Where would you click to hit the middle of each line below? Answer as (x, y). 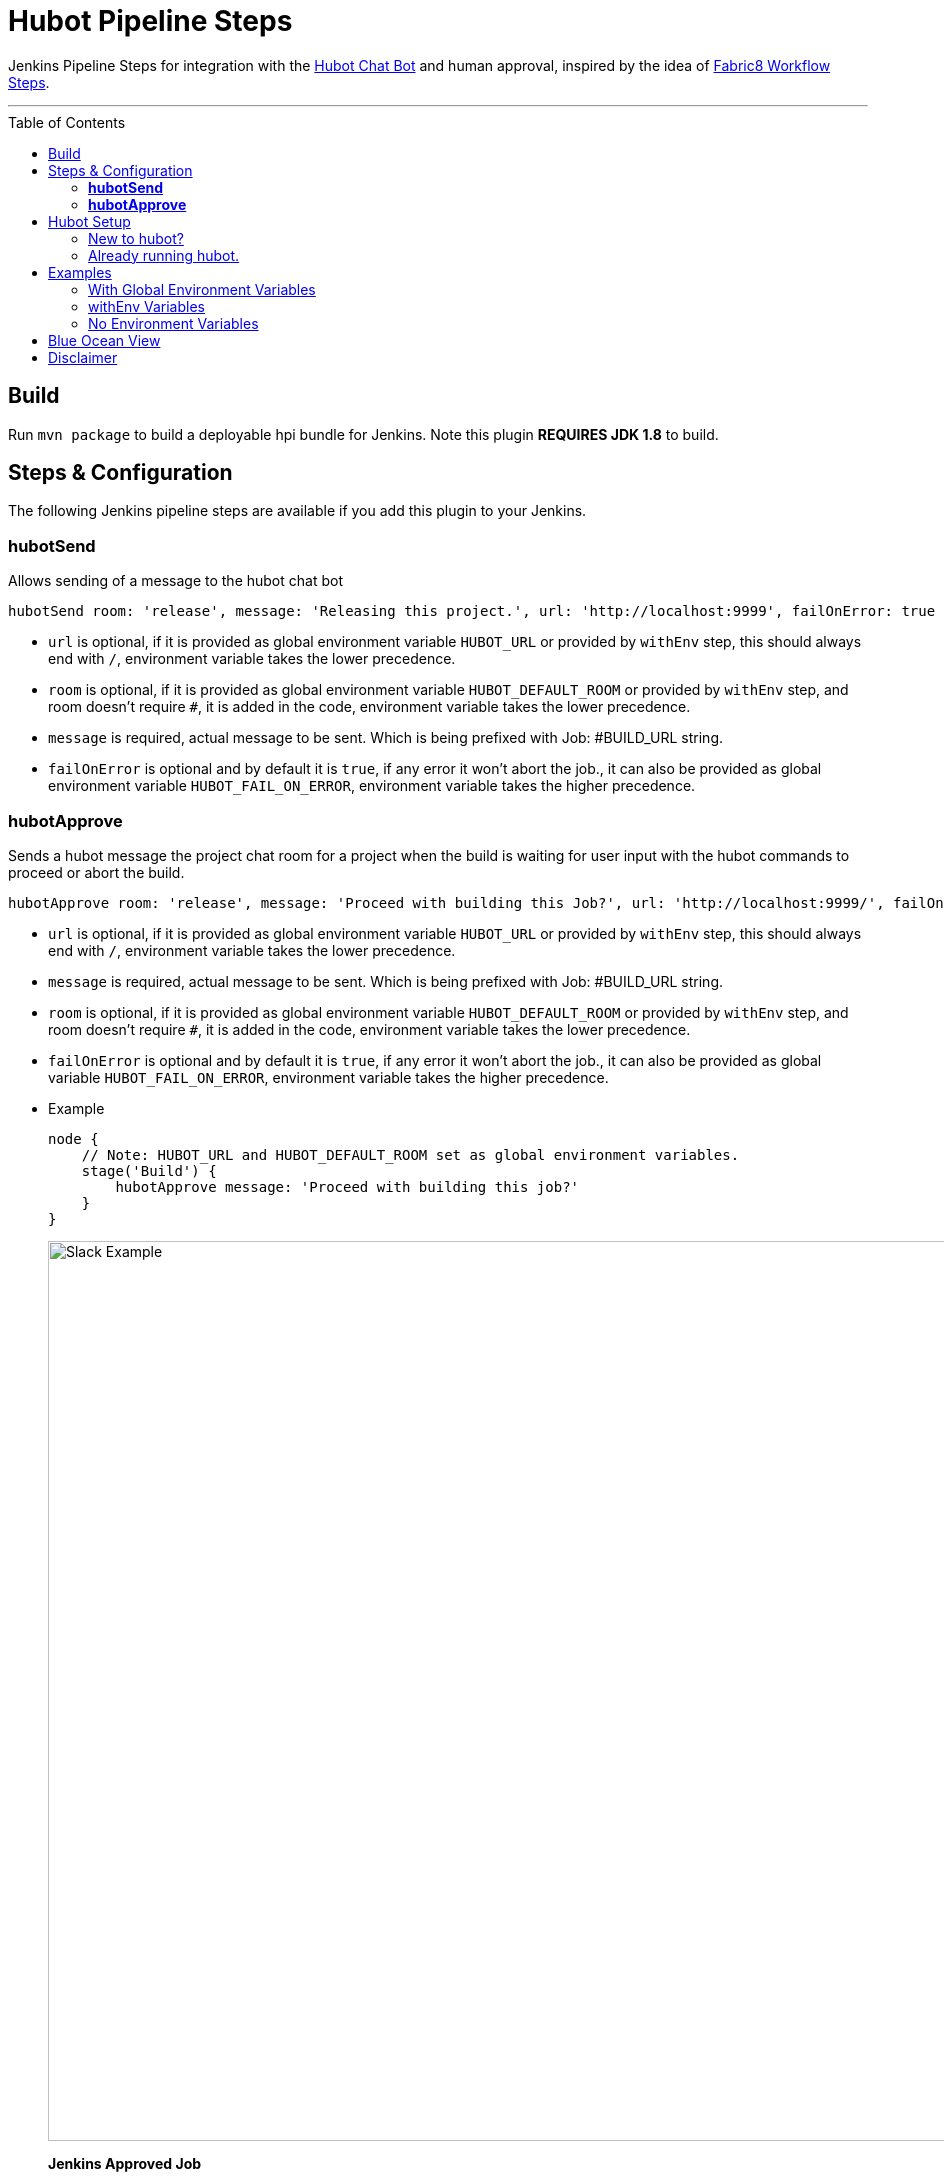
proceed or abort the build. (96, 872)
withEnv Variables (146, 306)
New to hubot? (136, 238)
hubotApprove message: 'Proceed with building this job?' (347, 1186)
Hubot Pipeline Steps (150, 21)
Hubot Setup (89, 221)
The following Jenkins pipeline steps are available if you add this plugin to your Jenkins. (297, 511)
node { (73, 1138)
